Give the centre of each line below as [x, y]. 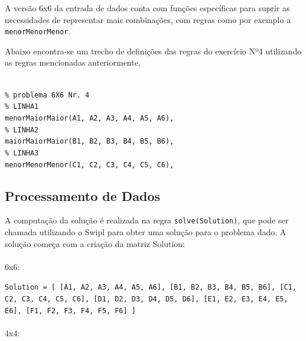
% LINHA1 [22, 107]
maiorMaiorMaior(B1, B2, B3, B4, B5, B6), [89, 142]
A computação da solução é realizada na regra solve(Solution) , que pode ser [147, 220]
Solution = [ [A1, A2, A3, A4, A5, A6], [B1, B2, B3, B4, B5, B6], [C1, [151, 288]
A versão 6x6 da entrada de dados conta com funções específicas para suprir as [147, 8]
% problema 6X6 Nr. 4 [47, 95]
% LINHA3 [22, 153]
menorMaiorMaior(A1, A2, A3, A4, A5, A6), [89, 118]
